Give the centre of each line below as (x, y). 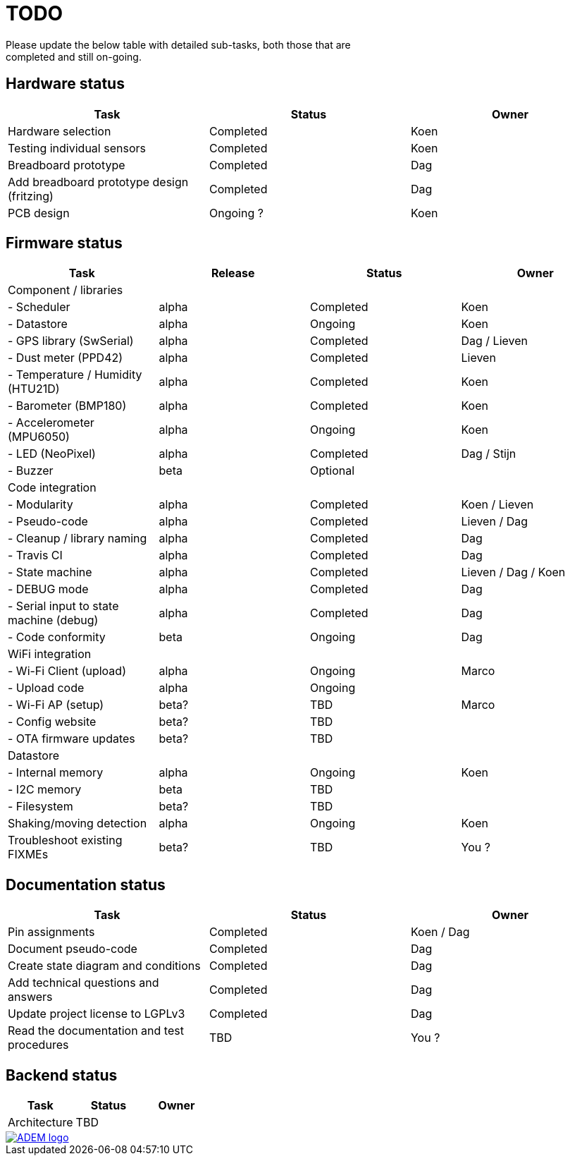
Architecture (41, 1123)
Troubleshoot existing (65, 840)
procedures (38, 1045)
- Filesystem (41, 807)
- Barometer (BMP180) (67, 406)
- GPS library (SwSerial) (71, 341)
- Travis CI (35, 555)
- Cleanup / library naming (78, 539)
